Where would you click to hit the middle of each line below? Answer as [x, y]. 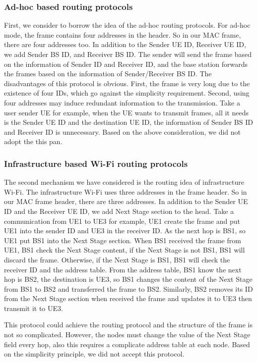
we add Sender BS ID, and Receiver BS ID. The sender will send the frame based [128, 54]
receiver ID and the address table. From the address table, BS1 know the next [123, 269]
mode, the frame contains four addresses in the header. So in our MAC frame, [123, 34]
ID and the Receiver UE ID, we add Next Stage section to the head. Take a [119, 211]
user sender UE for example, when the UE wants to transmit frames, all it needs [126, 112]
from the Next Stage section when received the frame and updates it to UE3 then [128, 298]
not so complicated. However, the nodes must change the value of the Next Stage [127, 335]
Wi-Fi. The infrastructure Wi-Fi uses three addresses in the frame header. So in [126, 191]
